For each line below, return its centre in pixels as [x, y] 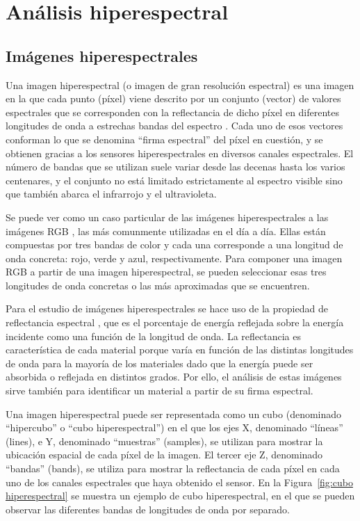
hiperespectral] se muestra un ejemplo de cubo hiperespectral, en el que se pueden [180, 496]
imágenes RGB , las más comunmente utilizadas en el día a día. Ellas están [166, 231]
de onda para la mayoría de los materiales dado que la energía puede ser [159, 363]
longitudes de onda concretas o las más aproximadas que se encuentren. [158, 285]
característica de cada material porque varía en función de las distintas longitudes [180, 350]
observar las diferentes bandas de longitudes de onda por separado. [148, 509]
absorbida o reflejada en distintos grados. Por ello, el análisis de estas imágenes [174, 377]
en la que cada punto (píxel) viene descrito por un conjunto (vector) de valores [173, 98]
